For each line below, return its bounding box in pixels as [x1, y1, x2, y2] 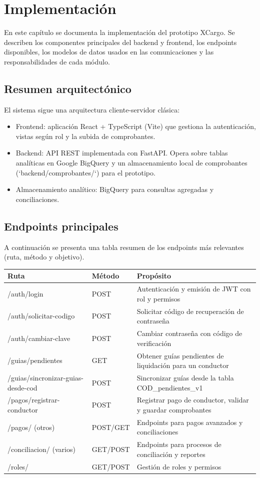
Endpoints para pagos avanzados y [136, 416, 243, 427]
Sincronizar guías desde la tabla [136, 372, 234, 382]
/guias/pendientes [7, 355, 62, 365]
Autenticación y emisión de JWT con [136, 283, 251, 294]
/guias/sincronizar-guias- [7, 372, 83, 382]
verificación [136, 337, 171, 348]
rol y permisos [136, 293, 180, 303]
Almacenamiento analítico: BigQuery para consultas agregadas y [15, 184, 214, 194]
